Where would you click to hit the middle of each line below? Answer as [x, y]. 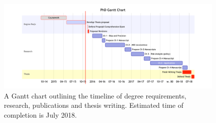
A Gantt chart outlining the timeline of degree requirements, [95, 95]
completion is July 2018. [40, 114]
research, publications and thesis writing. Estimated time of [94, 105]
